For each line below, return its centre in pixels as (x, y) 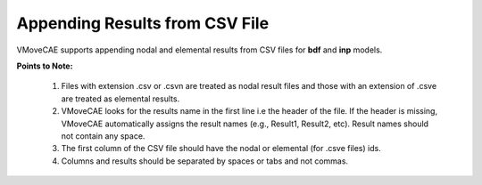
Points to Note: (45, 66)
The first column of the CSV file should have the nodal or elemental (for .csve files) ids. (221, 149)
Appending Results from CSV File (143, 23)
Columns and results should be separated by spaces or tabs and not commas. (204, 161)
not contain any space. (103, 136)
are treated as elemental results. (120, 99)
